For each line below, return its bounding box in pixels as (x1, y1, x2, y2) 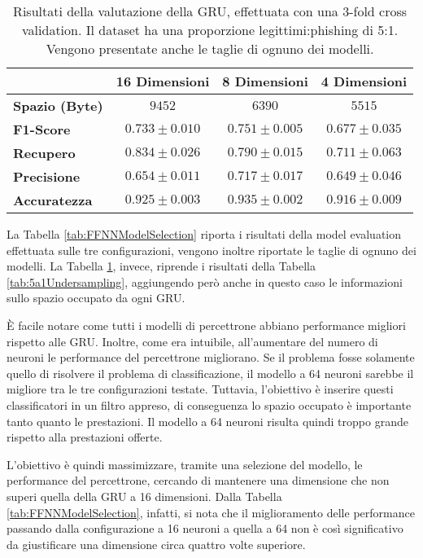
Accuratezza (13, 191, 93, 209)
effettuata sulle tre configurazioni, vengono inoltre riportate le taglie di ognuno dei (7, 241, 416, 258)
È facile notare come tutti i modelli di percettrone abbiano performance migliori (7, 316, 406, 333)
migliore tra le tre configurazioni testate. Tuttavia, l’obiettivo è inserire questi (7, 380, 394, 398)
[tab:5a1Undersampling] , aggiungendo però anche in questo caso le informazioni (7, 273, 403, 290)
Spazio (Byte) (13, 96, 103, 115)
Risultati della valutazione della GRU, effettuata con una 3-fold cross (13, 2, 408, 20)
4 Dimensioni (321, 72, 408, 90)
